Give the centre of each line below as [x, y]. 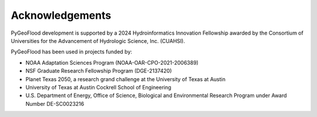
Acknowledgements [61, 15]
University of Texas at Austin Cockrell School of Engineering [98, 87]
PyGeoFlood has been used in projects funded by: [71, 52]
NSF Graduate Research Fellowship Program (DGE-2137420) [99, 71]
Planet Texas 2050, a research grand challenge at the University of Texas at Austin [126, 79]
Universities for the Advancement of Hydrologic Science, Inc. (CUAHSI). [98, 41]
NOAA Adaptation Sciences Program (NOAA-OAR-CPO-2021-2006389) [112, 62]
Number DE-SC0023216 [55, 103]
